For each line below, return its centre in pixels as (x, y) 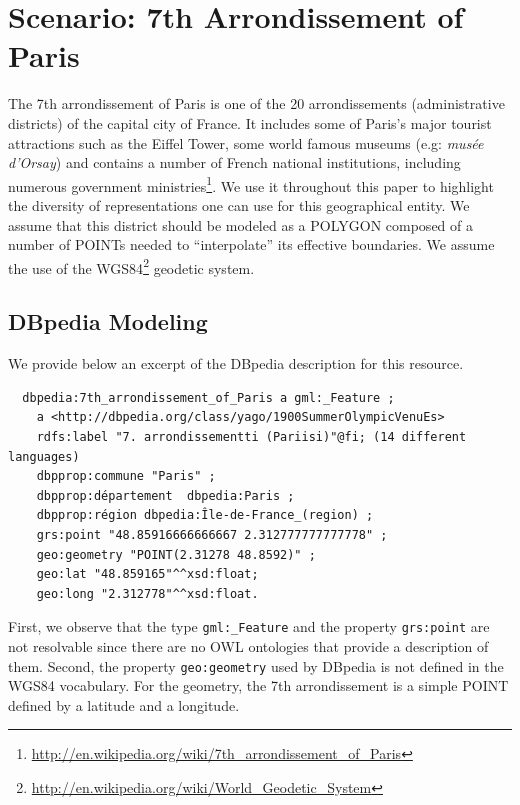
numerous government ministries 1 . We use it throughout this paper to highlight (251, 184)
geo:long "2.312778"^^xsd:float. (147, 593)
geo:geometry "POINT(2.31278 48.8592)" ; (176, 554)
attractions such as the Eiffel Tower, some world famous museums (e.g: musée (246, 142)
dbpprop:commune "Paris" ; (126, 476)
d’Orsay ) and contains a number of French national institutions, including (234, 162)
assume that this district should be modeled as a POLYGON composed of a (240, 224)
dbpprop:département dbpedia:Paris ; (165, 495)
